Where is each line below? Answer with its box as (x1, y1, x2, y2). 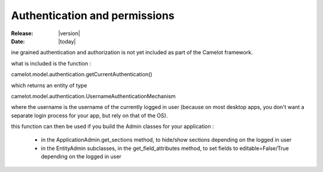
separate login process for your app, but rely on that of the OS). (11, 112, 168, 119)
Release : (11, 30, 33, 37)
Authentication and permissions (11, 9, 175, 22)
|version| (58, 30, 80, 37)
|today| (58, 37, 76, 45)
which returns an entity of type (11, 82, 87, 89)
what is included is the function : (11, 60, 92, 67)
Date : (11, 37, 25, 45)
